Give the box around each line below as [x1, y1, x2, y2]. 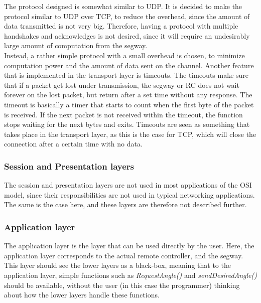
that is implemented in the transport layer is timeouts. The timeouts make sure [4, 70, 249, 80]
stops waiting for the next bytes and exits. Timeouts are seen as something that [4, 119, 250, 129]
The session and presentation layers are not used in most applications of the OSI [4, 180, 252, 190]
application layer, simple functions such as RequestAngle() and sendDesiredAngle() [4, 269, 257, 280]
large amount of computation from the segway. [4, 40, 148, 51]
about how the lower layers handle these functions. [4, 289, 160, 300]
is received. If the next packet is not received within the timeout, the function [4, 109, 243, 119]
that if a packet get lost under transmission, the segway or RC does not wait [4, 79, 239, 90]
